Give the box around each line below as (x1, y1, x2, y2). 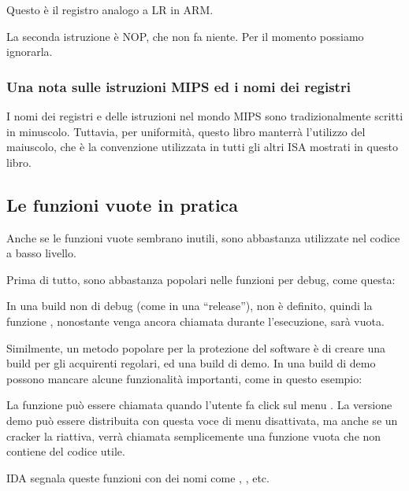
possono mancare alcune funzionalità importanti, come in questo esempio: (6, 370, 363, 386)
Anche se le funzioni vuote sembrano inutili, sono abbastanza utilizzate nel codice (6, 229, 400, 245)
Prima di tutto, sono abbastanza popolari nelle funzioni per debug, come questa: (6, 271, 396, 287)
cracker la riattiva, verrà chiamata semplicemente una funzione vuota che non (6, 427, 381, 444)
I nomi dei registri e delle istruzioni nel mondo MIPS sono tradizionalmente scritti (6, 108, 403, 124)
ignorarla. (6, 43, 53, 60)
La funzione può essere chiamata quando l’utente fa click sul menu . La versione (6, 397, 392, 413)
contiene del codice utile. (6, 443, 125, 460)
